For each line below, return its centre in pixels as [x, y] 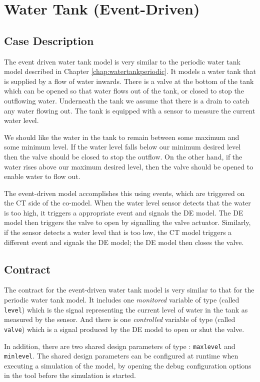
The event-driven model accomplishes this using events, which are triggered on [124, 193]
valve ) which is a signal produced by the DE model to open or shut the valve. [124, 329]
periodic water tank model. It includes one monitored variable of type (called [122, 300]
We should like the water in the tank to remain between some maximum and [122, 137]
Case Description [49, 40]
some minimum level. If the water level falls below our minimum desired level [122, 147]
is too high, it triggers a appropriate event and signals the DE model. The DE [124, 212]
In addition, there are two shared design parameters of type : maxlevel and [120, 346]
